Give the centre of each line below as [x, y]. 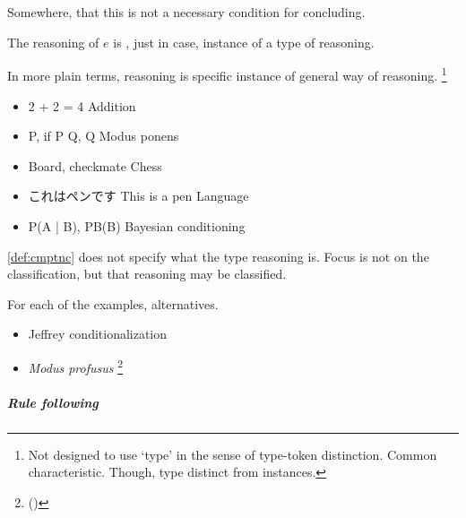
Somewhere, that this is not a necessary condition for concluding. [186, 12]
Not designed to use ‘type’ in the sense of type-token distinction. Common [233, 454]
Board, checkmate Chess [95, 165]
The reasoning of [53, 42]
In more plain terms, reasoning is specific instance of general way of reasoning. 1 [227, 74]
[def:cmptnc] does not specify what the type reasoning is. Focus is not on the [218, 256]
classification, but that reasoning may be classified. [147, 274]
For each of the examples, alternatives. [113, 303]
